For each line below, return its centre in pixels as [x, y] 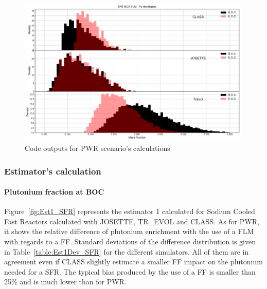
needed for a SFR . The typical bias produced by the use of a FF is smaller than [130, 271]
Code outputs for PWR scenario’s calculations [97, 148]
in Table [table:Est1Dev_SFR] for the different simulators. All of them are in [127, 251]
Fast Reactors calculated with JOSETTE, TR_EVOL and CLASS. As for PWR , [132, 221]
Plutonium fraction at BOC [54, 192]
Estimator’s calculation [53, 171]
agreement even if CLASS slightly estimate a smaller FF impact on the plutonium [133, 262]
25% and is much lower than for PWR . [65, 282]
